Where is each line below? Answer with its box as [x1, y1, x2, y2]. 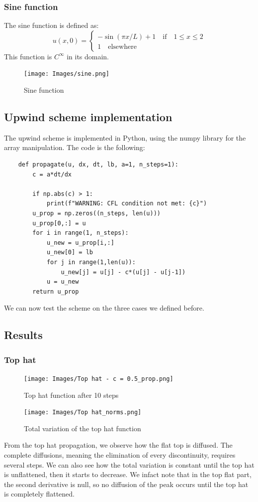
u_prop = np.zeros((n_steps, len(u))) [32, 210, 161, 217]
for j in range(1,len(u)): [46, 258, 136, 266]
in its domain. [67, 51, 109, 61]
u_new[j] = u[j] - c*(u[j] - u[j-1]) [61, 268, 186, 276]
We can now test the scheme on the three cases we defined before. [4, 303, 204, 313]
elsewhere [108, 43, 137, 50]
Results [4, 327, 43, 342]
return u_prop [32, 288, 79, 295]
